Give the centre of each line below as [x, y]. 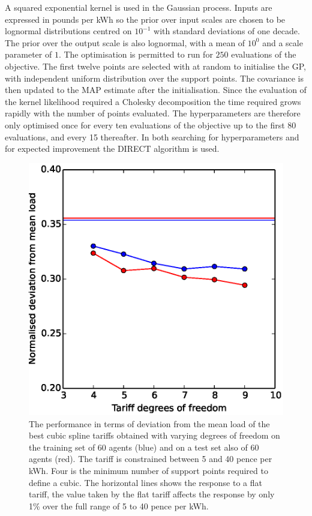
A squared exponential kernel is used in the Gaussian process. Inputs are [139, 7]
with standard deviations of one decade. [227, 31]
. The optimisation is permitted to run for [136, 54]
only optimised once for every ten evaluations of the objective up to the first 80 [151, 124]
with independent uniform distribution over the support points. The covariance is [154, 78]
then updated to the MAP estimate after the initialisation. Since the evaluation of [156, 90]
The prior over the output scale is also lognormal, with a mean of [125, 42]
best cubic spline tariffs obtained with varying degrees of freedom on [154, 435]
